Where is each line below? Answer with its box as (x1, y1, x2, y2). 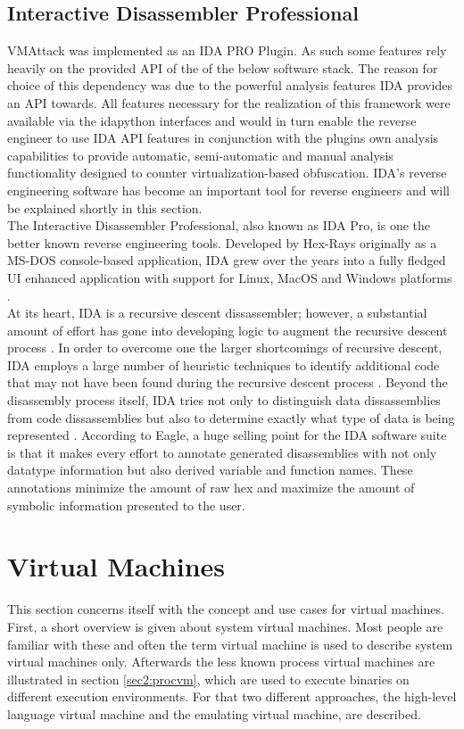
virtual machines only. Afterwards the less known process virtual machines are (7, 652, 435, 671)
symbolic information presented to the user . (7, 495, 245, 514)
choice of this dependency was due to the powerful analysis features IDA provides (7, 76, 452, 95)
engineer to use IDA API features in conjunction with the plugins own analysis (7, 128, 439, 147)
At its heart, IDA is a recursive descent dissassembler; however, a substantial (7, 303, 427, 322)
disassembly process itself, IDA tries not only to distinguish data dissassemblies (7, 391, 441, 410)
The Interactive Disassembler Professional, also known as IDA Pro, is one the (7, 216, 430, 235)
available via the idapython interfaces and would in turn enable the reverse (7, 111, 417, 129)
